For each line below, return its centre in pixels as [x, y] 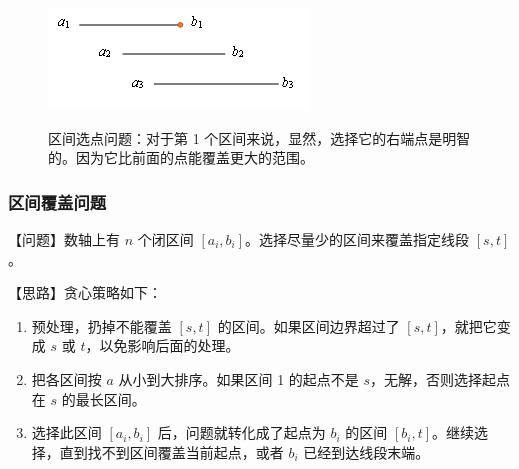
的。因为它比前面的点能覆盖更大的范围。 [181, 157]
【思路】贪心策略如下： [85, 292]
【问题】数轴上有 [64, 239]
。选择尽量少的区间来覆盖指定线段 [357, 239]
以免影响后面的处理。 [169, 345]
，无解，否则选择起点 [440, 378]
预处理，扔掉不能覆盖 [101, 325]
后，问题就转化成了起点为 [241, 432]
